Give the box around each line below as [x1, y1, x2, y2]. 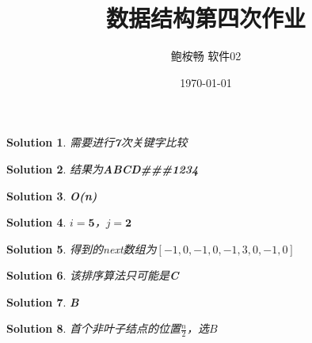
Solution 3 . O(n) [6, 187, 97, 204]
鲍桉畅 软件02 [170, 48, 242, 64]
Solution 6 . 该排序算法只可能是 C [6, 267, 179, 284]
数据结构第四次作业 [105, 2, 306, 34]
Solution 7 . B [6, 293, 79, 310]
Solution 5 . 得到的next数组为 [6, 240, 157, 257]
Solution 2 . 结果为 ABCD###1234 [6, 160, 199, 177]
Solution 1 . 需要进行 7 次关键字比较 [6, 134, 188, 151]
